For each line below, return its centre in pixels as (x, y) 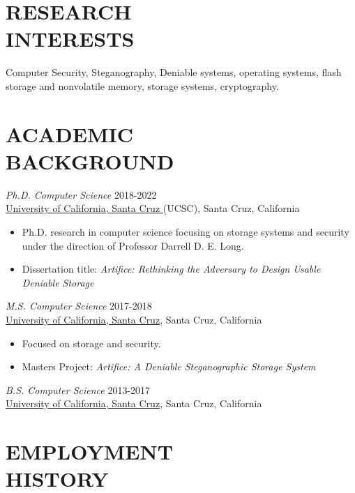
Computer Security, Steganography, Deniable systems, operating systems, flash (174, 72)
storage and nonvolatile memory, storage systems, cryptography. (142, 85)
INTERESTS (70, 39)
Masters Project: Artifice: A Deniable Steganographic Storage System (169, 366)
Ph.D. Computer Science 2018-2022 (81, 194)
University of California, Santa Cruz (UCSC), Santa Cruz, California (153, 208)
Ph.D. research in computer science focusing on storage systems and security (186, 232)
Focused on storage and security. (91, 343)
